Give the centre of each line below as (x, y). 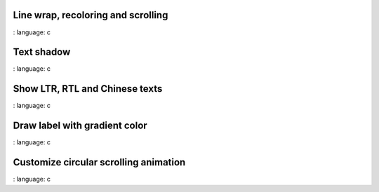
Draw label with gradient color (80, 126)
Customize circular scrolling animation (99, 162)
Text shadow (42, 52)
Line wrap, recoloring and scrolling (91, 15)
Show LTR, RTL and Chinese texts (88, 89)
